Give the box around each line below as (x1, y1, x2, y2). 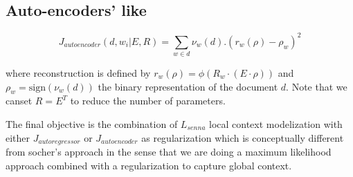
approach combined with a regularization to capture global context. (6, 158, 292, 172)
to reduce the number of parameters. (70, 93, 226, 108)
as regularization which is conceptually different (141, 130, 344, 145)
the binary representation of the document (98, 79, 278, 93)
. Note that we (286, 79, 347, 93)
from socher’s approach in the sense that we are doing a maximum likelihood (6, 145, 332, 159)
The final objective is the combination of (6, 117, 178, 131)
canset (6, 93, 33, 108)
